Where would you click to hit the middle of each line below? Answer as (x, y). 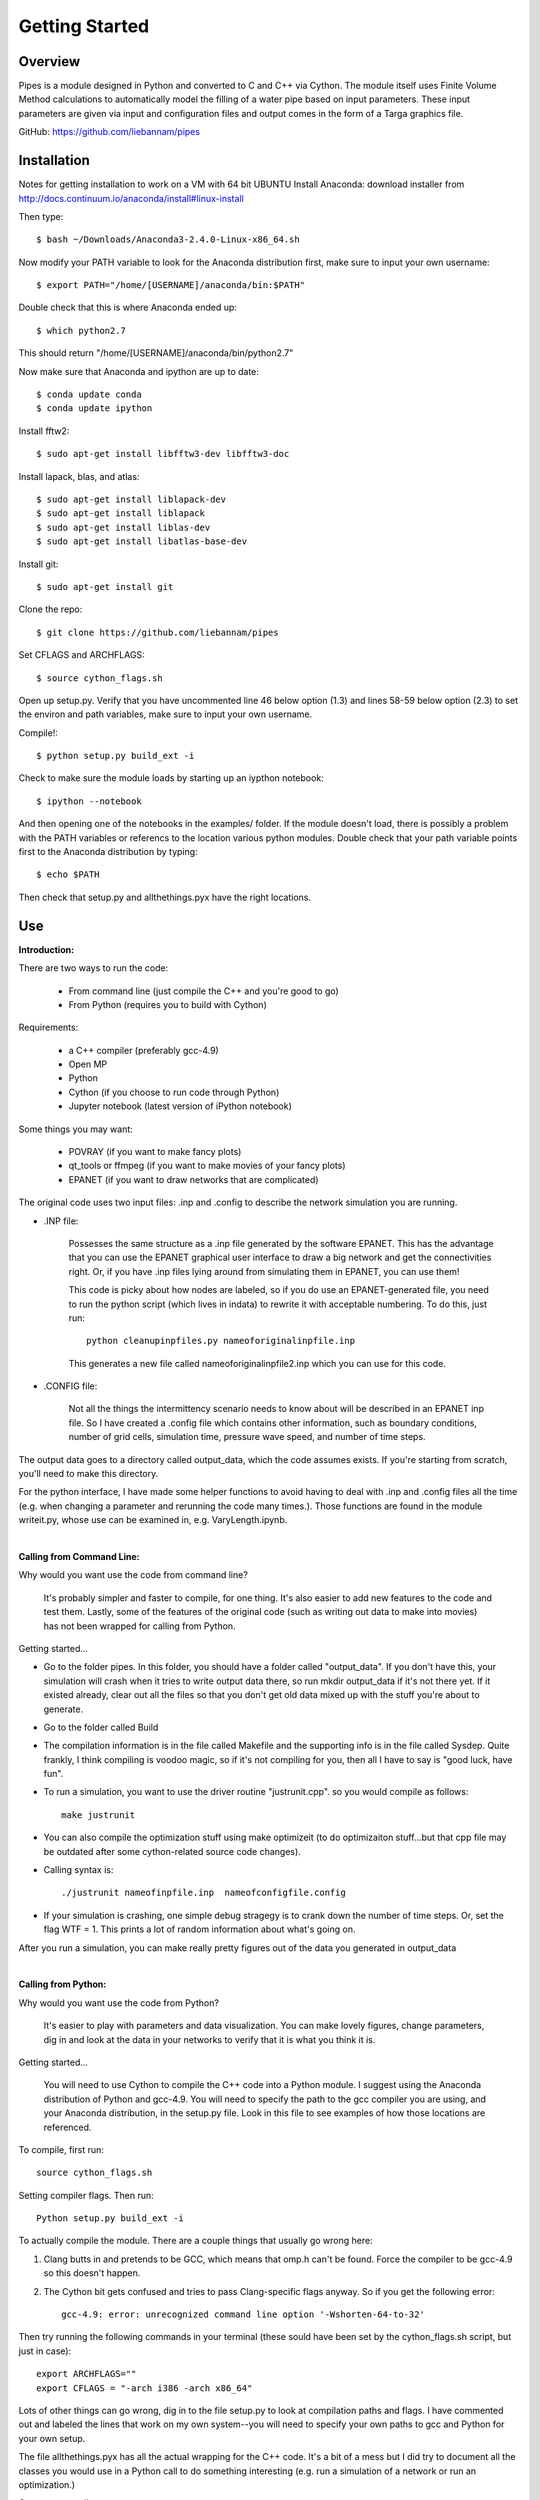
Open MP (88, 1064)
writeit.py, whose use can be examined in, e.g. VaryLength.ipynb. (153, 1520)
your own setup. (52, 2438)
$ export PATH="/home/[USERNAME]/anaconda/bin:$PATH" (170, 285)
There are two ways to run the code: (93, 968)
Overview (49, 61)
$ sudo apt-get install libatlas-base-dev (142, 541)
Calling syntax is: (78, 1870)
